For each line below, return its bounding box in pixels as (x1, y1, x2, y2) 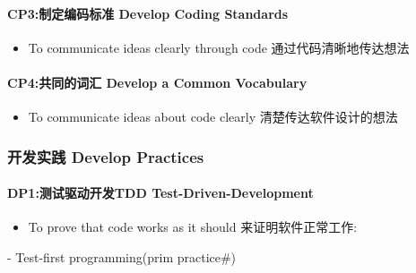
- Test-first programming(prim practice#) (7, 248, 237, 267)
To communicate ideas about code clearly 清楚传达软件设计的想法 (28, 107, 398, 126)
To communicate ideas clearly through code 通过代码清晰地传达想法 (28, 38, 410, 56)
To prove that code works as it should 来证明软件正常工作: (28, 218, 358, 236)
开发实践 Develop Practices (7, 145, 204, 167)
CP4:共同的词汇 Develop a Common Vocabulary (7, 73, 308, 91)
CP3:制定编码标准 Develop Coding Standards (7, 4, 289, 22)
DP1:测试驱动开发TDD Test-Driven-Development (7, 183, 314, 202)
